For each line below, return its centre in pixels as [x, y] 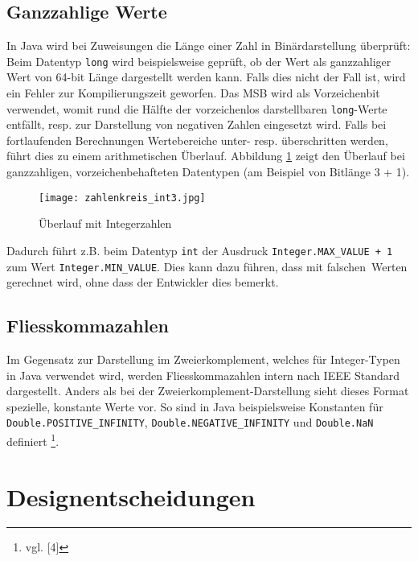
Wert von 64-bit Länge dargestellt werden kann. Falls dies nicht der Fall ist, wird [206, 77]
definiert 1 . [33, 440]
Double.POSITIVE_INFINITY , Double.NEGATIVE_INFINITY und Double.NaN [190, 422]
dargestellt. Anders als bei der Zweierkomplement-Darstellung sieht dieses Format [208, 391]
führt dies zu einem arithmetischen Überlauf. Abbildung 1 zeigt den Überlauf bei [206, 156]
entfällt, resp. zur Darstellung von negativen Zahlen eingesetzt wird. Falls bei [197, 124]
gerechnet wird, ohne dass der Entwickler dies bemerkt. [143, 282]
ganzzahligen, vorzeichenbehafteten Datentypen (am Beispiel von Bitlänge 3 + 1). [208, 172]
